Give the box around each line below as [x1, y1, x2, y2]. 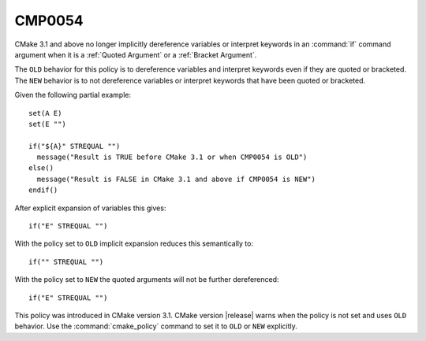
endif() [28, 186, 58, 195]
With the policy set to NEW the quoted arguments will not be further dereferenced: [14, 275, 279, 284]
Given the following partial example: [14, 91, 132, 100]
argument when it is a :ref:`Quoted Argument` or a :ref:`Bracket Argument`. [14, 50, 257, 59]
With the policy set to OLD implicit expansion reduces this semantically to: [14, 239, 254, 248]
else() [28, 164, 54, 172]
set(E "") [28, 119, 66, 128]
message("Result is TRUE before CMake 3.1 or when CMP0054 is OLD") [36, 153, 308, 161]
